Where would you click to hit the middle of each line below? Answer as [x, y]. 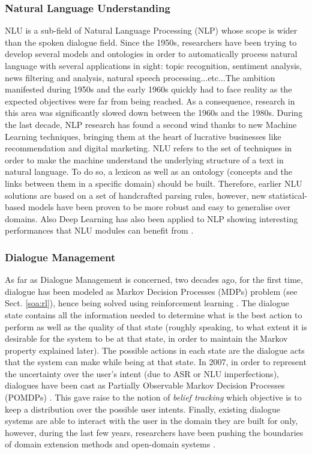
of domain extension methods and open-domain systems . [110, 444]
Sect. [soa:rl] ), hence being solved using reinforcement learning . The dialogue [147, 303]
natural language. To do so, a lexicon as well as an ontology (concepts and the [149, 171]
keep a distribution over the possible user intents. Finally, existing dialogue [142, 409]
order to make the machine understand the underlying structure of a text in [144, 159]
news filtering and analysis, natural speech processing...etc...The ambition [140, 77]
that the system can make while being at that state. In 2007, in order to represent [156, 362]
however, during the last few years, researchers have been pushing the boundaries [154, 432]
